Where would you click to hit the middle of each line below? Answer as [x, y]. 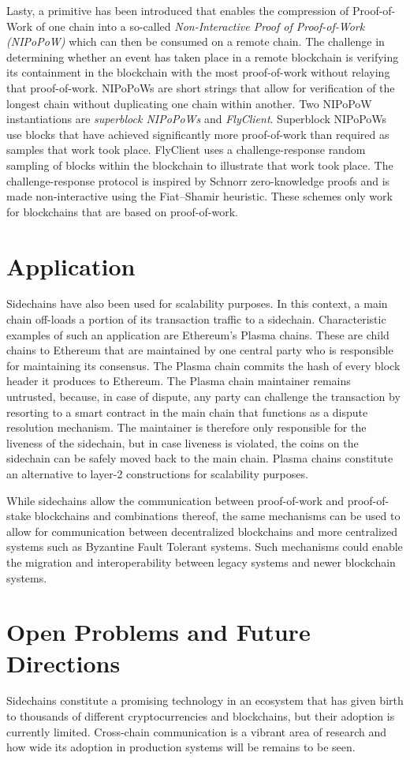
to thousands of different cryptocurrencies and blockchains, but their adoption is [201, 716]
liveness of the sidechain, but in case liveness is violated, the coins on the [183, 442]
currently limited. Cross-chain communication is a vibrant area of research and [197, 731]
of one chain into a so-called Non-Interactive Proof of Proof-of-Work [200, 26]
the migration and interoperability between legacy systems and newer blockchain [201, 562]
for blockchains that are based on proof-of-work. [122, 211]
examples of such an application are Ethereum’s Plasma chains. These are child [198, 334]
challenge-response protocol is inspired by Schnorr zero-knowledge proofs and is [198, 180]
